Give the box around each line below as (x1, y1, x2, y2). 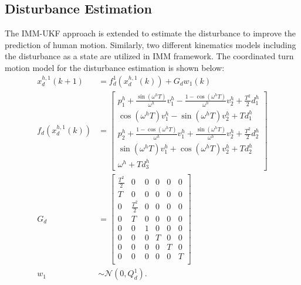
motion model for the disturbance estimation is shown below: (5, 61, 225, 73)
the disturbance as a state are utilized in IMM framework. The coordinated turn (5, 50, 294, 62)
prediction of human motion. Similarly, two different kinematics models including (5, 38, 296, 50)
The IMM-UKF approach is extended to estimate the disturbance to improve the (5, 27, 296, 39)
